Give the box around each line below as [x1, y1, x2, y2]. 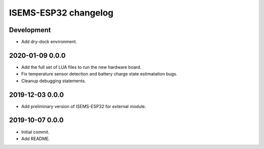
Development [9, 26, 51, 34]
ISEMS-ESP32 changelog [9, 7, 113, 18]
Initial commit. [21, 129, 50, 135]
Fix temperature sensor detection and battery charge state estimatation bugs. [21, 71, 178, 77]
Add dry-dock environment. [21, 39, 77, 45]
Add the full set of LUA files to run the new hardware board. [21, 64, 142, 70]
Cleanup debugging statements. [21, 78, 86, 84]
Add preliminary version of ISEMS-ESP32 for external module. [21, 103, 146, 109]
